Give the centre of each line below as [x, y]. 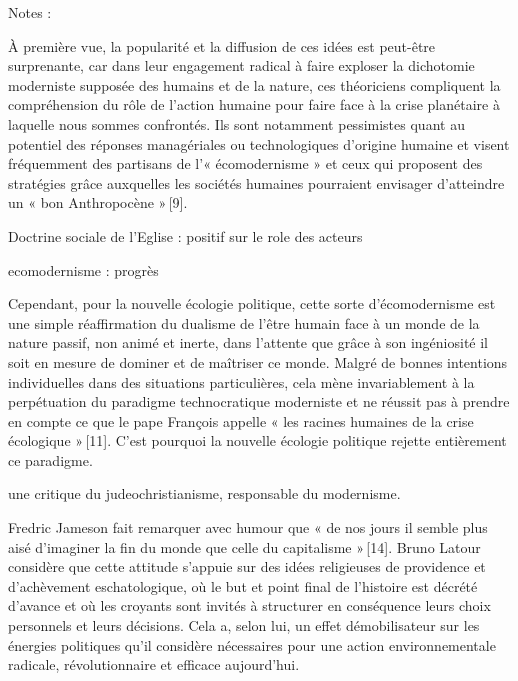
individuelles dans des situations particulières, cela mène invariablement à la [241, 381]
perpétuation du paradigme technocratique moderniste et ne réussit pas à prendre [259, 401]
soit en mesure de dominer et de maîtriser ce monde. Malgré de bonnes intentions [258, 361]
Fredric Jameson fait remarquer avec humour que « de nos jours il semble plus [248, 527]
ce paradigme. [50, 459]
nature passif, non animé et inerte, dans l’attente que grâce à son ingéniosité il [248, 342]
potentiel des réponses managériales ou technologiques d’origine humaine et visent [259, 143]
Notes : [30, 12]
